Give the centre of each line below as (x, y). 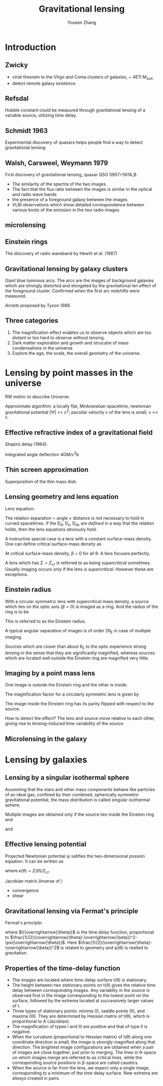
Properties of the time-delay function (63, 968)
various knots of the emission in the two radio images (66, 210)
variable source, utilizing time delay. (41, 115)
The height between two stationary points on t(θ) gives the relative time (84, 985)
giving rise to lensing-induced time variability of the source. (65, 723)
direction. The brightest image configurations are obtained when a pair (83, 1047)
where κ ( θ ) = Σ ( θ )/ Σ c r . (28, 871)
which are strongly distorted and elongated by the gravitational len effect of (81, 285)
